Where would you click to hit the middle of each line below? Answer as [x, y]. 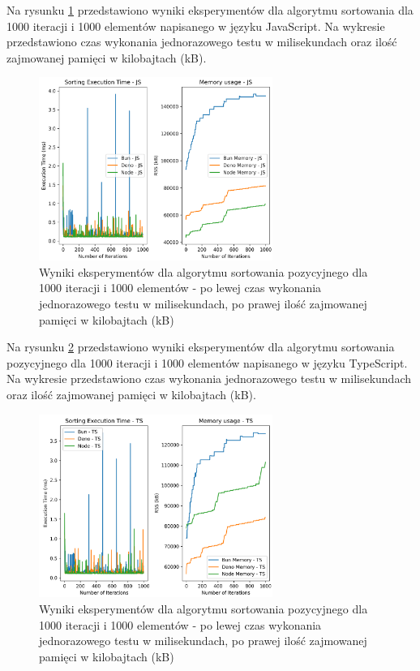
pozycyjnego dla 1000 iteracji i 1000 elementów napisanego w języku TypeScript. [207, 362]
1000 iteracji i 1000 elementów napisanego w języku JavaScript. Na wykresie [196, 26]
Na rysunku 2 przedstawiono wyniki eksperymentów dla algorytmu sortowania [201, 347]
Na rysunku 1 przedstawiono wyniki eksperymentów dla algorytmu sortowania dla [210, 10]
